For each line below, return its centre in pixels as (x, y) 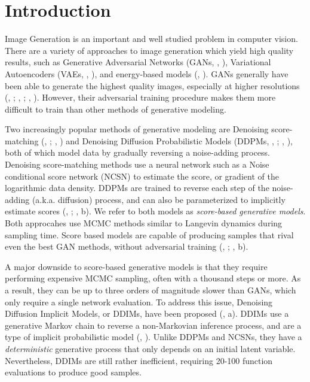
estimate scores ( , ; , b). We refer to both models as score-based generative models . (155, 211)
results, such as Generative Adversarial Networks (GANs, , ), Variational (138, 62)
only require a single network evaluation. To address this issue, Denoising (139, 301)
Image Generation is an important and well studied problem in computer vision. (151, 39)
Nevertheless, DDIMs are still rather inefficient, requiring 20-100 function (139, 360)
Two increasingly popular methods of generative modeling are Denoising (137, 129)
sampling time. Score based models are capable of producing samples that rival (149, 234)
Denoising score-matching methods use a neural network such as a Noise (137, 164)
